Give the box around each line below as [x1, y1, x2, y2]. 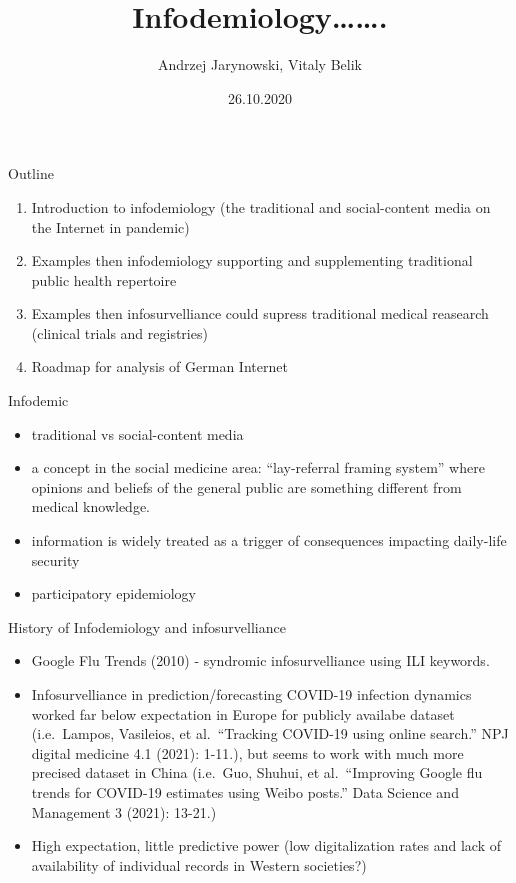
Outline [8, 163, 54, 184]
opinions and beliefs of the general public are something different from [31, 476, 462, 497]
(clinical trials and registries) [31, 322, 208, 343]
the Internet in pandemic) [31, 216, 190, 237]
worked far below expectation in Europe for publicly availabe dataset [31, 703, 455, 724]
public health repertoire [31, 269, 177, 290]
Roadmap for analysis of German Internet [31, 356, 288, 377]
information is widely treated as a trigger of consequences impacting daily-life [31, 530, 507, 551]
